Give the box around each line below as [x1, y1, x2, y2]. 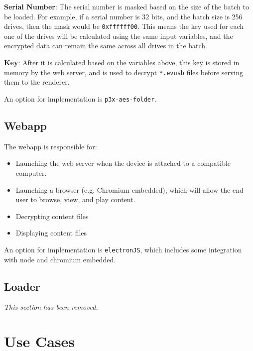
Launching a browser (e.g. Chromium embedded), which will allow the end [15, 184, 244, 195]
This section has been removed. [4, 302, 98, 312]
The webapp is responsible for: [4, 141, 97, 151]
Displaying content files [15, 228, 87, 238]
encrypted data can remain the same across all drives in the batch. [4, 40, 207, 51]
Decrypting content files [15, 211, 89, 221]
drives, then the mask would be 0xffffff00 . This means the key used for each [4, 21, 244, 31]
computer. [15, 167, 47, 178]
